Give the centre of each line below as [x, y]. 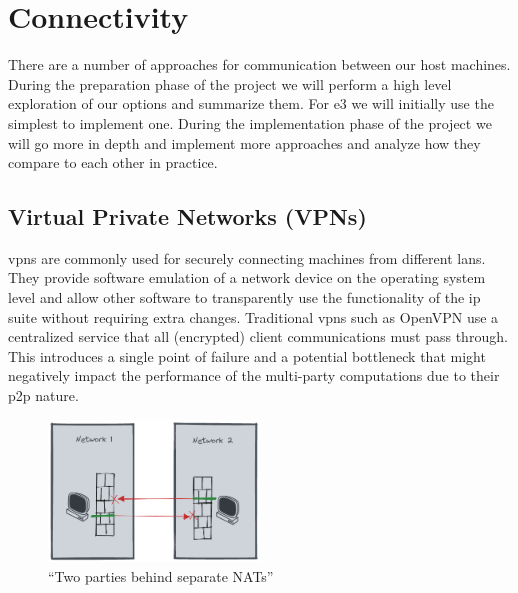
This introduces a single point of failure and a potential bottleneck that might [247, 355]
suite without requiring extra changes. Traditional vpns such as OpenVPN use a [253, 316]
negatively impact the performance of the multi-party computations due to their [254, 375]
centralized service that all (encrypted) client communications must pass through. [258, 336]
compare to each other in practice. [113, 162]
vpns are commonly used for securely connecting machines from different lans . [247, 257]
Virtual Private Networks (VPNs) [187, 216]
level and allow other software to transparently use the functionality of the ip [244, 297]
